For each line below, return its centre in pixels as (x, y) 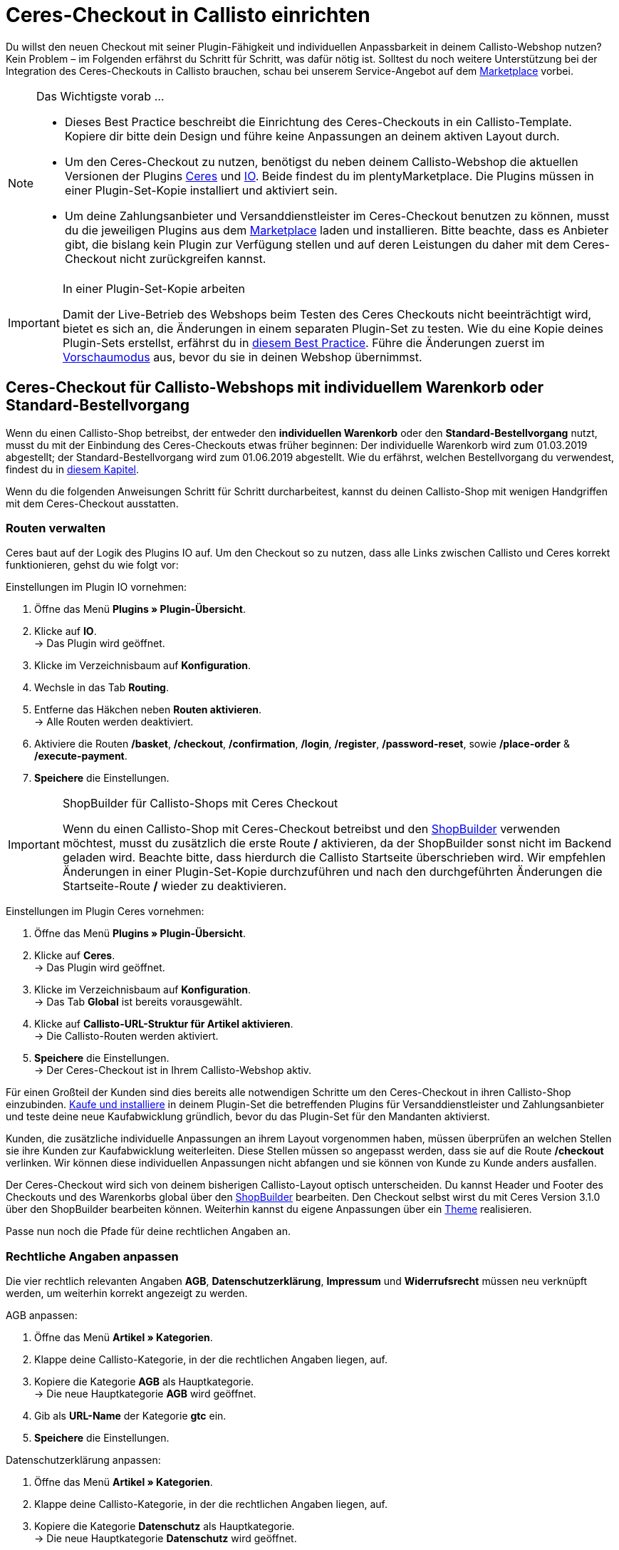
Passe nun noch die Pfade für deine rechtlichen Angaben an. (148, 1231)
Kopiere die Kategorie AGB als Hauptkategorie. (144, 1382)
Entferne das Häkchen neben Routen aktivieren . (148, 710)
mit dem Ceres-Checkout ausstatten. (92, 503)
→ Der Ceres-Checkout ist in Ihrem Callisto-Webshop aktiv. (173, 1070)
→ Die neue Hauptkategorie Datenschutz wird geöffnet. (166, 1539)
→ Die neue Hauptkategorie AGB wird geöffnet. (145, 1394)
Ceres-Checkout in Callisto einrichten (188, 15)
